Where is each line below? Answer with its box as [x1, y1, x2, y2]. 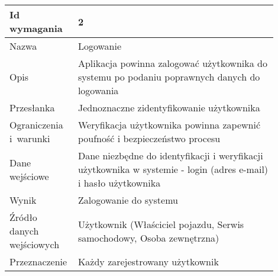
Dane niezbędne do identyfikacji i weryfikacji [77, 149, 263, 162]
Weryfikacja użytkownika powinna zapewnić [77, 118, 260, 131]
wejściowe [9, 169, 49, 183]
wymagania [9, 21, 63, 35]
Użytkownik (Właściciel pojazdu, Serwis [77, 217, 244, 231]
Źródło [9, 210, 37, 224]
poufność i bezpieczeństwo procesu [77, 131, 221, 145]
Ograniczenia [9, 118, 63, 131]
